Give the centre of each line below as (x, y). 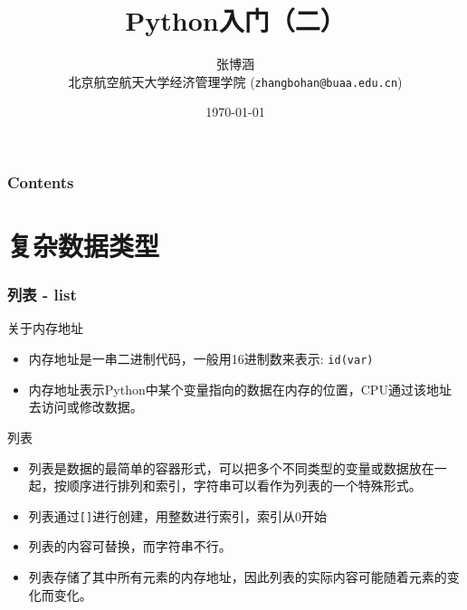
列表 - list (42, 295)
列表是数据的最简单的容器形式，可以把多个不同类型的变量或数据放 (225, 467)
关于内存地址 (45, 328)
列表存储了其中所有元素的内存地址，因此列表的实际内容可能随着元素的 (238, 576)
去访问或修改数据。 (86, 407)
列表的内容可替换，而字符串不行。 (130, 546)
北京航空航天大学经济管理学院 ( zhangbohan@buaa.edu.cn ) (235, 81)
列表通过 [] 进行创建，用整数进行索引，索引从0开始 (178, 515)
